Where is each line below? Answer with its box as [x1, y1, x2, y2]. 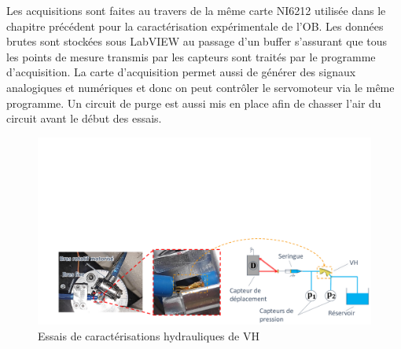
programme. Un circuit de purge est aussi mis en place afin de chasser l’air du [6, 94, 381, 111]
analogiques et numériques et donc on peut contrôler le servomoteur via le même [6, 79, 395, 95]
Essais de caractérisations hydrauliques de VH [38, 327, 259, 343]
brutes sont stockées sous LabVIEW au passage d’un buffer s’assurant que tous [6, 33, 388, 50]
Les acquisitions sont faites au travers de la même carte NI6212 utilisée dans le [6, 2, 386, 18]
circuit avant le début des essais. [6, 110, 162, 127]
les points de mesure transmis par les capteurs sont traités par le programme [6, 48, 376, 64]
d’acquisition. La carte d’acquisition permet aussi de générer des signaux [6, 64, 356, 80]
